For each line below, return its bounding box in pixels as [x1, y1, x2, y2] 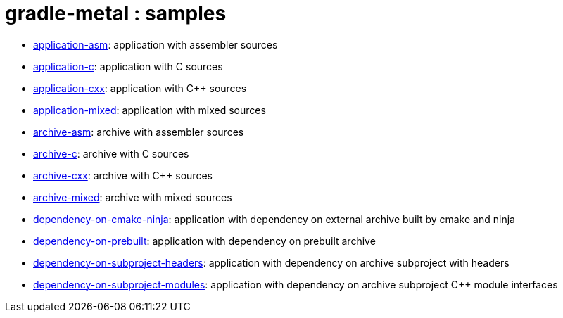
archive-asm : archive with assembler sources [33, 125, 244, 138]
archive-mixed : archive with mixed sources [33, 191, 232, 203]
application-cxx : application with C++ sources [33, 82, 247, 94]
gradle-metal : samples [5, 1, 227, 25]
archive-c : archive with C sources [33, 147, 189, 160]
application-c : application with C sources [33, 60, 223, 72]
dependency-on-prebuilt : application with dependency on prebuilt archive [33, 234, 376, 247]
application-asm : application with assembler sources [33, 38, 278, 51]
